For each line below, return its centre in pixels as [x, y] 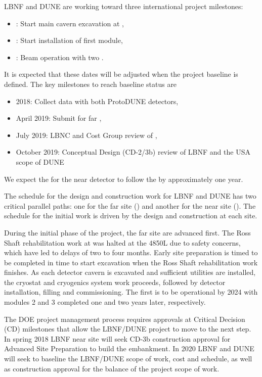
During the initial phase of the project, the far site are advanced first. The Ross [127, 232]
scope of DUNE [40, 161]
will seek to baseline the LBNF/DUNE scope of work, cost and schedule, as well [128, 359]
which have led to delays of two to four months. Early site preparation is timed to [131, 252]
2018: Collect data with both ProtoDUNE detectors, [97, 101]
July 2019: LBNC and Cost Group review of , [86, 135]
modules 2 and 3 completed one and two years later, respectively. [105, 302]
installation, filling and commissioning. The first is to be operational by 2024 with [131, 292]
